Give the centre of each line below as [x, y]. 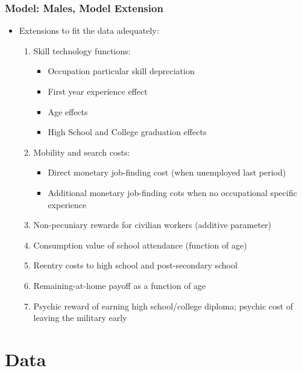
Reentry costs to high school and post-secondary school [135, 265]
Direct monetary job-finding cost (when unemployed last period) [167, 172]
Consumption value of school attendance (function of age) [140, 245]
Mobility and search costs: [82, 152]
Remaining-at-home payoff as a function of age [120, 285]
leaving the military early [80, 318]
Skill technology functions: [82, 50]
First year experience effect [98, 91]
